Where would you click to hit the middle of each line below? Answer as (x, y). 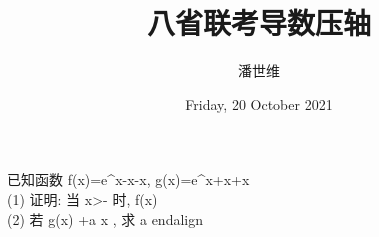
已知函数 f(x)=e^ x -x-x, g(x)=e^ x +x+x (128, 179)
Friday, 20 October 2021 (259, 103)
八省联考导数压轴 (258, 22)
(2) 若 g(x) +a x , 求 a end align (105, 218)
